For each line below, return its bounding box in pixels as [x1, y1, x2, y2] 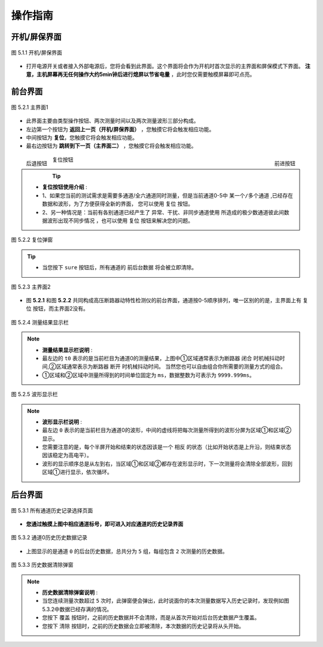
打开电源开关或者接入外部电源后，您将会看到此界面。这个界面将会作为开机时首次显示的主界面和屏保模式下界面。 [26, 62, 304, 69]
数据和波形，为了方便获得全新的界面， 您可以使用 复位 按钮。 [42, 201, 194, 208]
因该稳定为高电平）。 [42, 452, 92, 459]
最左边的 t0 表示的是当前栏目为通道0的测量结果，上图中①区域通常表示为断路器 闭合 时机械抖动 [42, 354, 280, 362]
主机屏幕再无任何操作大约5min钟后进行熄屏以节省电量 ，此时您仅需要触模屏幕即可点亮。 [36, 71, 255, 78]
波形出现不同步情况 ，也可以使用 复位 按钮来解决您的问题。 [47, 217, 194, 224]
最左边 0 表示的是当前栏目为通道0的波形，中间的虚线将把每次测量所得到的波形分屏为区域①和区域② [42, 427, 292, 434]
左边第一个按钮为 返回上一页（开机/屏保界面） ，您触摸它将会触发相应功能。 [26, 126, 215, 133]
